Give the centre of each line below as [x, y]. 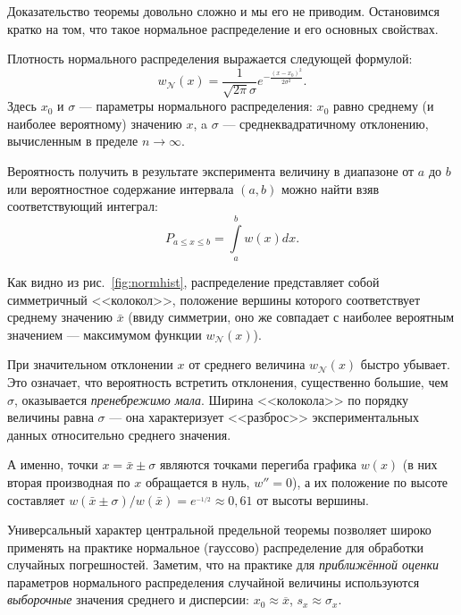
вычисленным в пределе [73, 141]
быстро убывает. [405, 364]
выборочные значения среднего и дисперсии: [128, 599]
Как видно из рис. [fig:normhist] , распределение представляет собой [193, 281]
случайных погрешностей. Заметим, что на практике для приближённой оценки [223, 564]
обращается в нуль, [197, 481]
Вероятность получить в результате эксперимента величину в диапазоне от [211, 171]
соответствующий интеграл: [83, 206]
